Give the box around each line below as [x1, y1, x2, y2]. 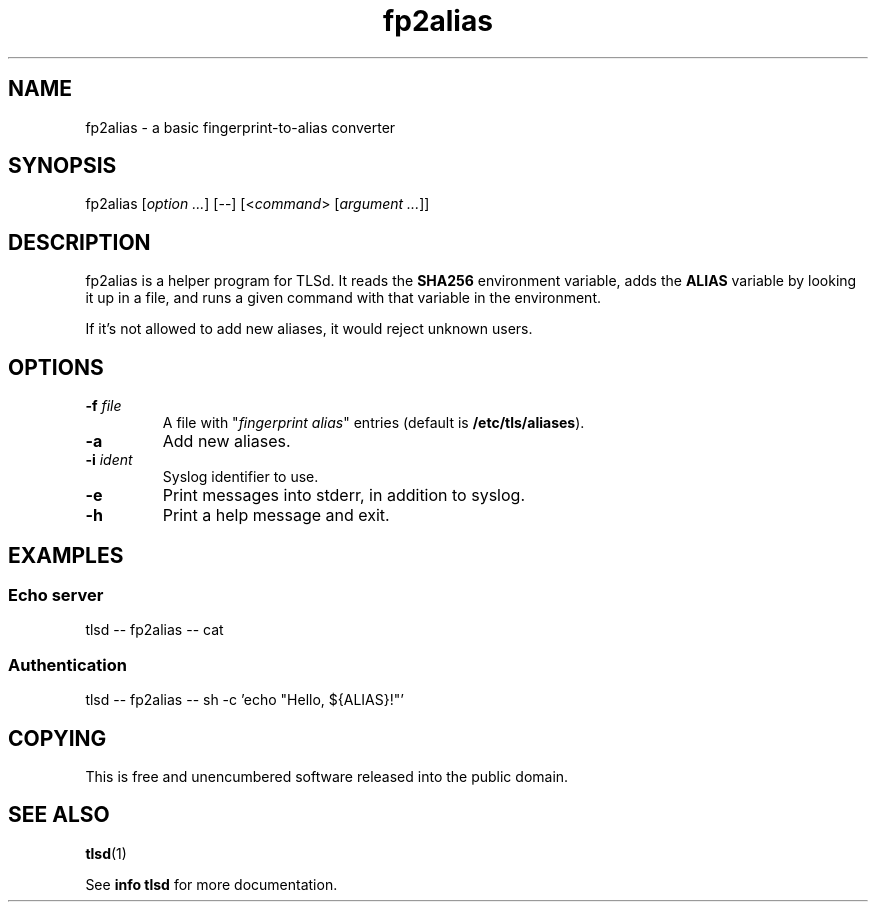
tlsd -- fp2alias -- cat [85, 621, 224, 639]
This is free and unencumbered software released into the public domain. [85, 767, 569, 785]
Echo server [8, 584, 104, 605]
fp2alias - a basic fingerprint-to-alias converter [85, 118, 396, 136]
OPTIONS [8, 354, 104, 380]
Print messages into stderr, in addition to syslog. [162, 485, 525, 506]
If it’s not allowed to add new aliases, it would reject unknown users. [85, 320, 533, 338]
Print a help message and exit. [162, 505, 390, 526]
